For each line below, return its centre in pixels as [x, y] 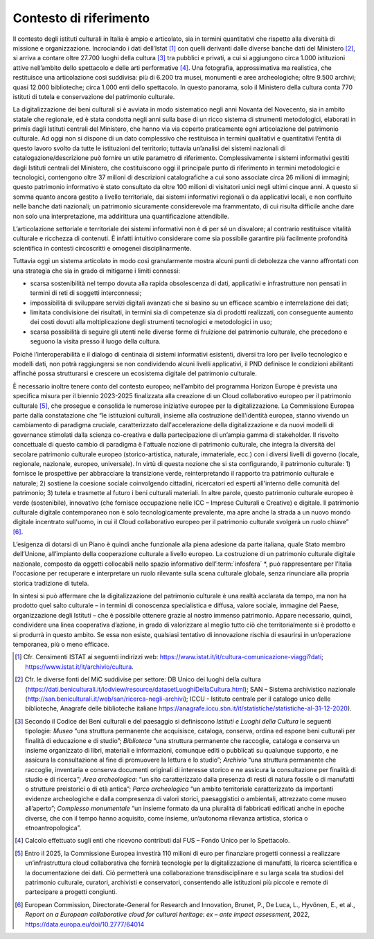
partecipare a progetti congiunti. [71, 892]
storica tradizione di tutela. [51, 583]
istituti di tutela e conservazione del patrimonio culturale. [94, 96]
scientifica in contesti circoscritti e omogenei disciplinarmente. [102, 248]
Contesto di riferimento [81, 18]
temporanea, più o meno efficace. [61, 644]
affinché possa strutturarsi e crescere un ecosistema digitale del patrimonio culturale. [135, 373]
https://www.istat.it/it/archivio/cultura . [80, 667]
